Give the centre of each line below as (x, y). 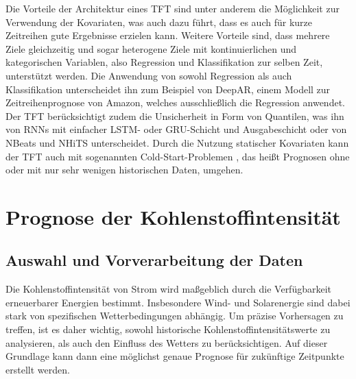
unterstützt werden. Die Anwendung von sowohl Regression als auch (149, 75)
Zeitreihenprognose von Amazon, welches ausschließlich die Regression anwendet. (175, 102)
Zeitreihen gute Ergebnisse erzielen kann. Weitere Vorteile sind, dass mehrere (168, 35)
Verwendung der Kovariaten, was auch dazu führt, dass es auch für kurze (159, 22)
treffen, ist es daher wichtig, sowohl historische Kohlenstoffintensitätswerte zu (168, 329)
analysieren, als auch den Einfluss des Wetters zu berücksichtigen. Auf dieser (167, 342)
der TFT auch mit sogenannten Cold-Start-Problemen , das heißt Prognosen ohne (178, 156)
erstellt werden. (38, 369)
